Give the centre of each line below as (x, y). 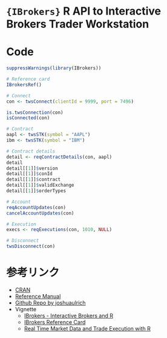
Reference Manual (38, 296)
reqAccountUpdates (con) (36, 207)
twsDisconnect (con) (31, 247)
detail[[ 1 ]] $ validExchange (40, 185)
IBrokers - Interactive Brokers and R (69, 316)
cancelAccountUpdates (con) (40, 213)
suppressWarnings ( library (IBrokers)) (54, 68)
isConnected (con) (28, 118)
